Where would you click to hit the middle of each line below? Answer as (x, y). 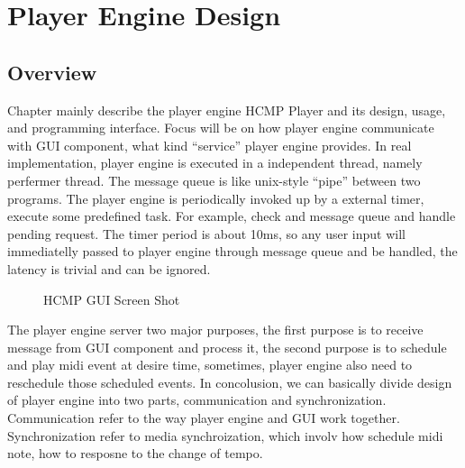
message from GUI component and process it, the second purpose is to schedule (227, 347)
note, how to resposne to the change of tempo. (135, 453)
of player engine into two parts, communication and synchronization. (197, 400)
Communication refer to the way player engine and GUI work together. (204, 418)
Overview (52, 72)
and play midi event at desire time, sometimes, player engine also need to (210, 365)
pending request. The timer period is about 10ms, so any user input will (206, 233)
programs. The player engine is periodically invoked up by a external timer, (216, 198)
